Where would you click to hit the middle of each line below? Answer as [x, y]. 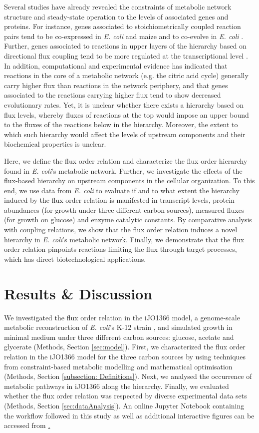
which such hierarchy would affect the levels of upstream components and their [125, 134]
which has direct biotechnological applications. [75, 259]
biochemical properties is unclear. [55, 144]
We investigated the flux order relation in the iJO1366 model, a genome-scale [122, 317]
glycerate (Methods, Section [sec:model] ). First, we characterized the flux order [125, 347]
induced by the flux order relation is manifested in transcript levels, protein [119, 200]
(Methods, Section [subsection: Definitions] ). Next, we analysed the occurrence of [128, 376]
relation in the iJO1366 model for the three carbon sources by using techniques [125, 356]
